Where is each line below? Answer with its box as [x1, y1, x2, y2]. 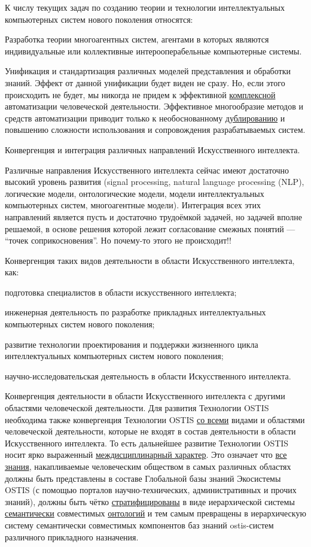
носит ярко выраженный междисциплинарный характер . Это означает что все [5, 448, 287, 461]
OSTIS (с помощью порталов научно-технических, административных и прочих [5, 484, 297, 496]
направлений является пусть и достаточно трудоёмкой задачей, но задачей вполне [5, 210, 302, 223]
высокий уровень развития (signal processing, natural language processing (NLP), [5, 175, 304, 188]
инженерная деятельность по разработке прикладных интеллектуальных [5, 306, 266, 318]
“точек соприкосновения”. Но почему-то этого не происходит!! [5, 234, 231, 247]
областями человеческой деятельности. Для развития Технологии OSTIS [5, 402, 269, 414]
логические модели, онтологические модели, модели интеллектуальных [5, 187, 264, 199]
